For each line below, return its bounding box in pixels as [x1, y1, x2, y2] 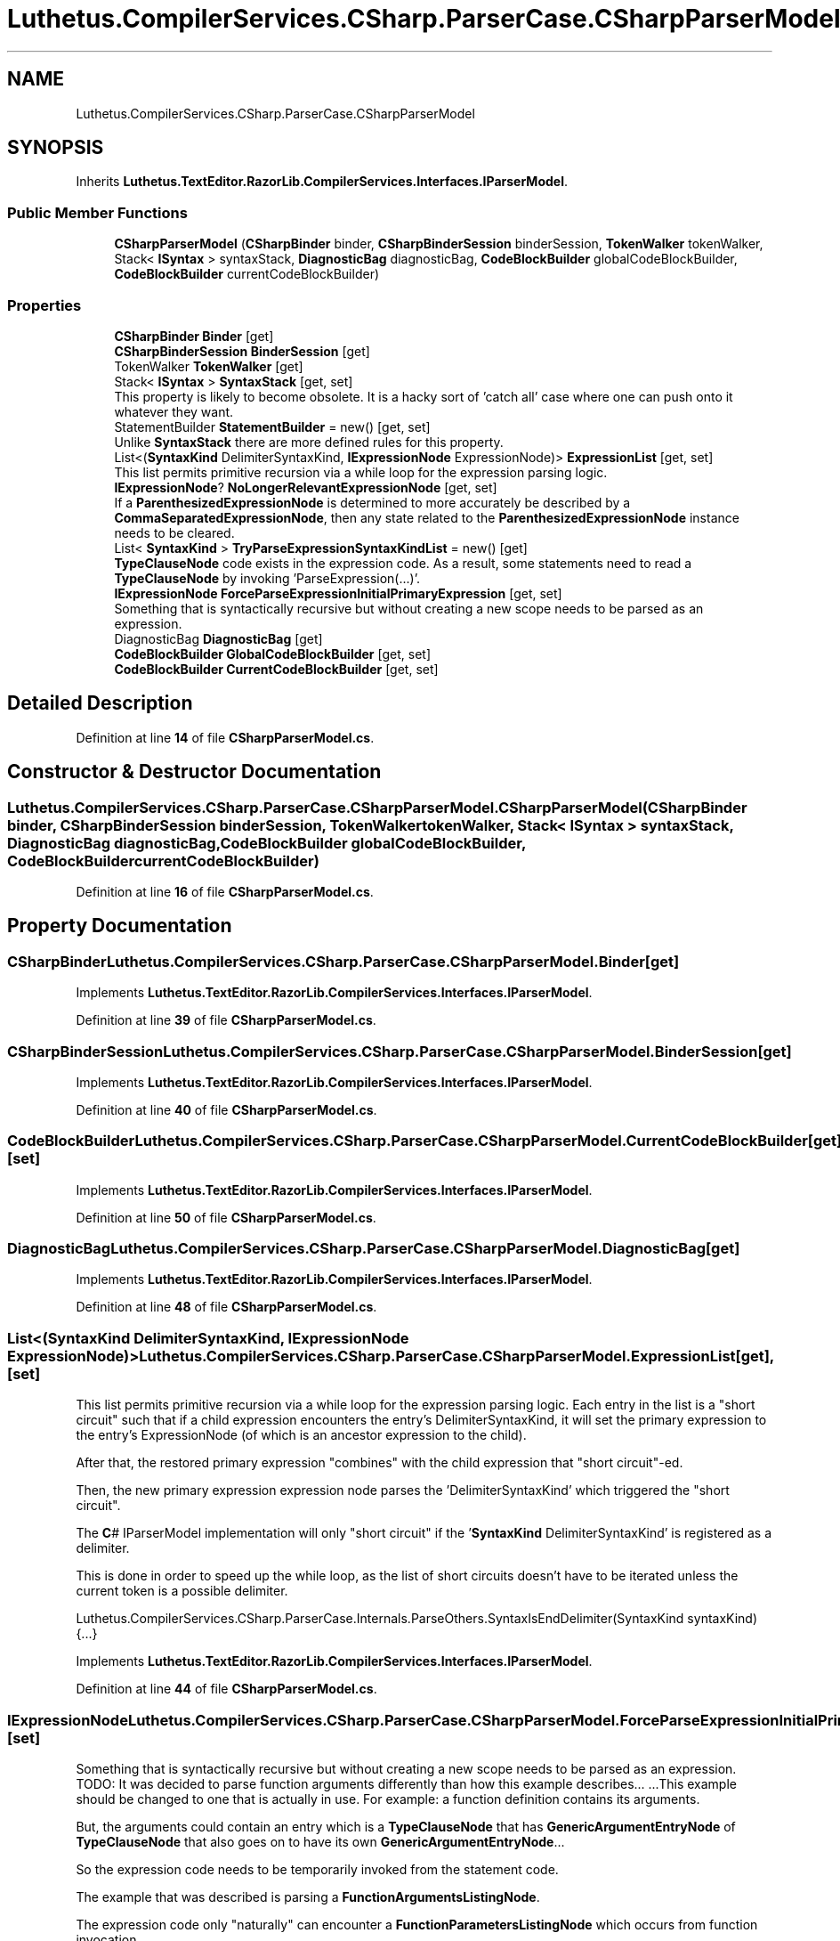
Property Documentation [7, 914, 232, 938]
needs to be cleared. [114, 524, 235, 540]
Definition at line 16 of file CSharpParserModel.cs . [76, 884, 374, 899]
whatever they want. [114, 403, 234, 419]
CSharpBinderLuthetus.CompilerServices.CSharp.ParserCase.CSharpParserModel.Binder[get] [7, 952, 680, 970]
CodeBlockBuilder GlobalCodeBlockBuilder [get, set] [114, 646, 431, 662]
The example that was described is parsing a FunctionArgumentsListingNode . [76, 1888, 540, 1904]
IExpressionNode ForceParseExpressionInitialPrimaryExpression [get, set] [114, 585, 562, 601]
